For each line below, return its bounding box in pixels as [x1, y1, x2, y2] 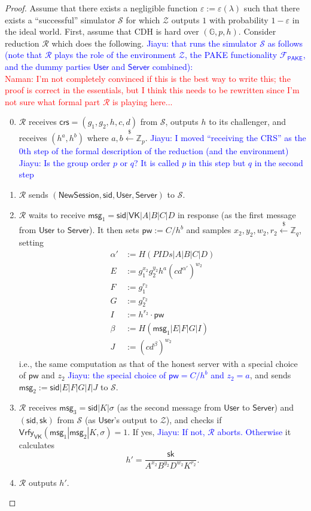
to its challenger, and [209, 115, 286, 128]
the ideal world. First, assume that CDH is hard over [5, 25, 199, 38]
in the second [254, 156, 303, 169]
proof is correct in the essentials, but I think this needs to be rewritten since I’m [5, 84, 300, 96]
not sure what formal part [5, 95, 100, 108]
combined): [152, 60, 193, 72]
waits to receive [28, 208, 86, 221]
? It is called [134, 156, 179, 169]
